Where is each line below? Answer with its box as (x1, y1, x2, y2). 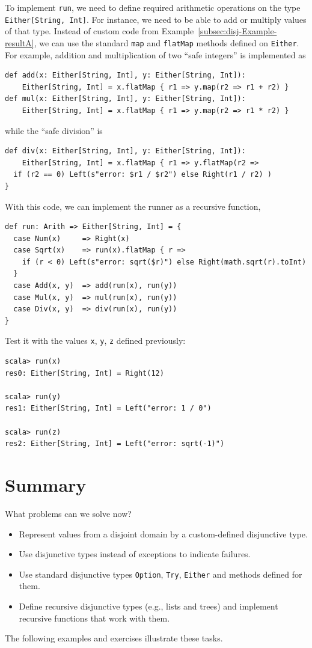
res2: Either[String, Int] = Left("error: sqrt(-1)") (5, 439, 225, 448)
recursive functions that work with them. (19, 611, 170, 624)
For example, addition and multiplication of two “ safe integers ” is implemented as (5, 48, 306, 61)
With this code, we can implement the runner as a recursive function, (5, 200, 261, 212)
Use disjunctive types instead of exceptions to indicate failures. (19, 548, 251, 560)
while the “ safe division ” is (5, 124, 103, 136)
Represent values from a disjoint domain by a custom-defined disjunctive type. (19, 527, 308, 540)
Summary (5, 472, 87, 497)
